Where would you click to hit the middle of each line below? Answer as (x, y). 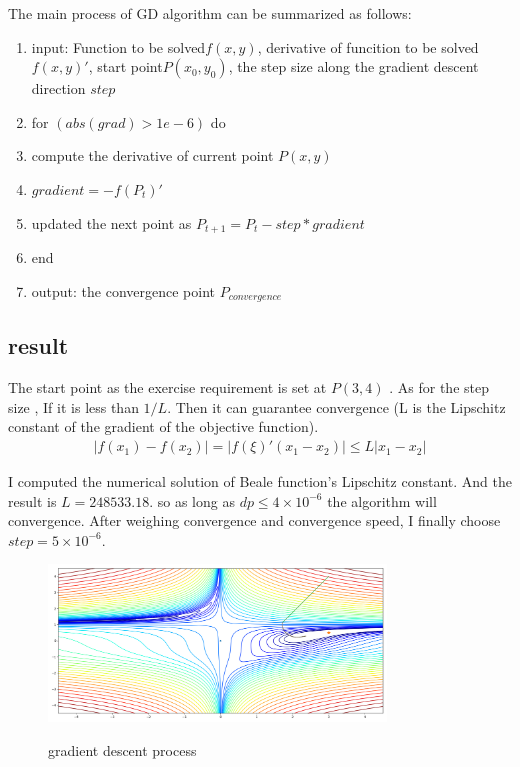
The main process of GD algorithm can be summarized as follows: (210, 13)
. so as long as (192, 500)
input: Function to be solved (118, 46)
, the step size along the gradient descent (353, 66)
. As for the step (439, 387)
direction (58, 88)
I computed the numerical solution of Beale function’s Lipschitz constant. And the (260, 481)
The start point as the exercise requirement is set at (167, 387)
